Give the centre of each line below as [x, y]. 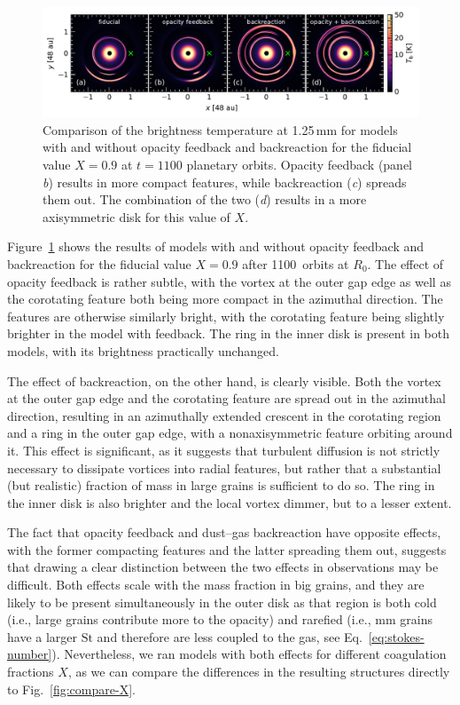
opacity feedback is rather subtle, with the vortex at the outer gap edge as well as [229, 281]
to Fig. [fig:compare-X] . [71, 689]
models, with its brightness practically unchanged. [143, 350]
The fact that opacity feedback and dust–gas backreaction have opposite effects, [224, 532]
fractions [31, 672]
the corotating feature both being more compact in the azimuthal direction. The [225, 299]
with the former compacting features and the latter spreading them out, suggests [227, 549]
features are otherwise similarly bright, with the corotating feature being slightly [226, 316]
